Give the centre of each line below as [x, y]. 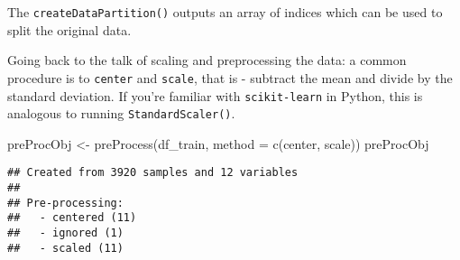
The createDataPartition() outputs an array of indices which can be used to [225, 12]
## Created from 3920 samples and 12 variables [153, 173]
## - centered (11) [72, 218]
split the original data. [69, 29]
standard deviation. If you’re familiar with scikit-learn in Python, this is [215, 95]
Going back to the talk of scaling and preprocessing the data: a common [207, 60]
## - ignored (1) [65, 233]
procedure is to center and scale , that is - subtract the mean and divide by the [230, 77]
